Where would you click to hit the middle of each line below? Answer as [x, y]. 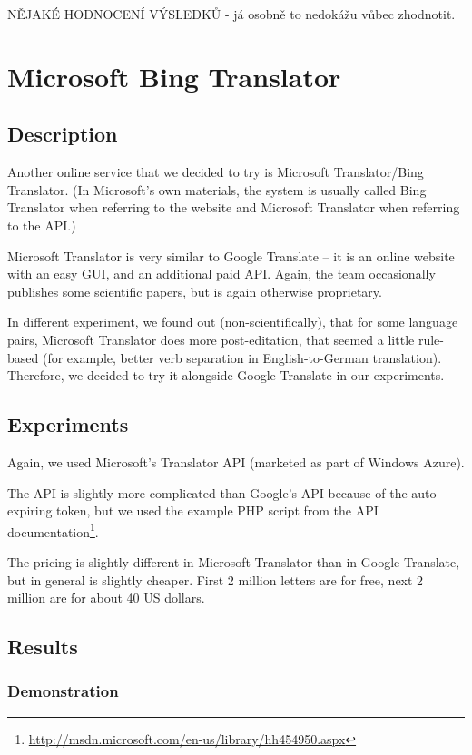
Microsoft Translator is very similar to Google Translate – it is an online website [231, 255]
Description [63, 134]
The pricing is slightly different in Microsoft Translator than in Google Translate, [234, 561]
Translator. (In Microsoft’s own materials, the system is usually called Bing [217, 189]
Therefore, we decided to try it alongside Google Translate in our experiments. [226, 375]
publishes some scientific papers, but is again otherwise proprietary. [195, 291]
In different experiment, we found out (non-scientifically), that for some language [233, 322]
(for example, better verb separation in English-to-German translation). [242, 357]
